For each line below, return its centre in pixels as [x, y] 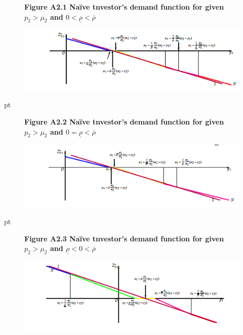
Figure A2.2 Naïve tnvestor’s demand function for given [124, 122]
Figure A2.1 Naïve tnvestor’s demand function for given [124, 7]
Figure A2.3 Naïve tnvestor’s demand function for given [124, 238]
